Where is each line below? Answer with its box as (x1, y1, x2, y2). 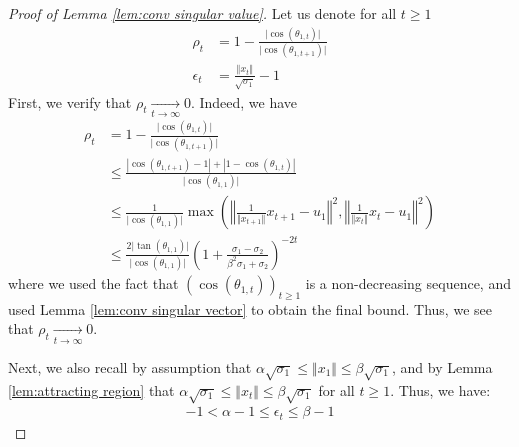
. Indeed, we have (190, 91, 298, 112)
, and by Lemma (391, 356, 493, 377)
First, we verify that (8, 91, 132, 112)
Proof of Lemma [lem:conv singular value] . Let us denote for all (8, 3, 397, 23)
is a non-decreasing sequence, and (305, 273, 511, 294)
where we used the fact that (8, 273, 179, 294)
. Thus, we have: (390, 379, 491, 400)
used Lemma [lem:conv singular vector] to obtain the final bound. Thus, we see (8, 298, 492, 319)
